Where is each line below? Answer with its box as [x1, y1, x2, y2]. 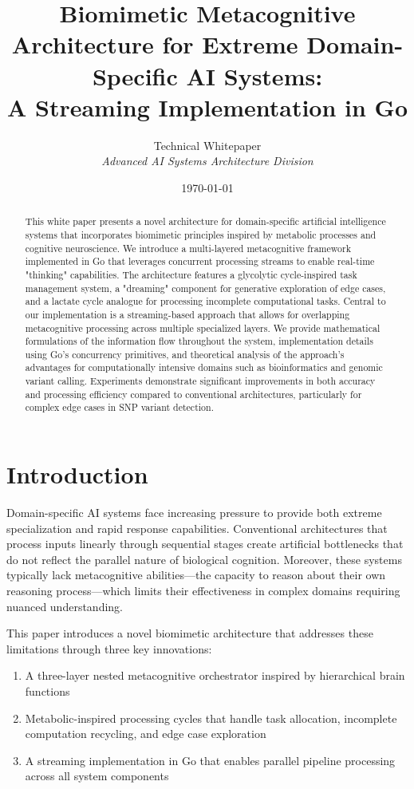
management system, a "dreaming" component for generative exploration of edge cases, [25, 281, 386, 294]
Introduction [6, 458, 148, 491]
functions [25, 682, 70, 699]
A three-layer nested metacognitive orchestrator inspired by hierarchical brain [25, 667, 405, 684]
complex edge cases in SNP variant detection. [25, 400, 214, 414]
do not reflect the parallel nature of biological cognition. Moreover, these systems [6, 550, 402, 567]
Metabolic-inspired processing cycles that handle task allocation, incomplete [25, 709, 397, 726]
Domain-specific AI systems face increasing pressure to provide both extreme [6, 504, 382, 521]
